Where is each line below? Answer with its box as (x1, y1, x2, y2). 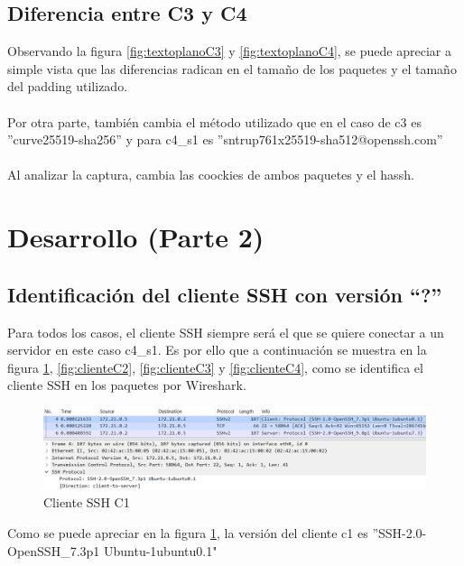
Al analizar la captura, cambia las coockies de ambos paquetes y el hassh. (7, 165, 414, 184)
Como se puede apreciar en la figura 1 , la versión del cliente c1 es (7, 524, 368, 543)
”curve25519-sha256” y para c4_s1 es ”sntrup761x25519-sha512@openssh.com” (7, 130, 443, 149)
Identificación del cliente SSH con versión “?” (7, 280, 442, 308)
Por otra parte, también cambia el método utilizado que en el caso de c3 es (7, 112, 422, 131)
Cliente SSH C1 (43, 493, 130, 512)
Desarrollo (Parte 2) (7, 218, 264, 255)
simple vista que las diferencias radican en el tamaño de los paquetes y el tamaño (7, 59, 457, 78)
